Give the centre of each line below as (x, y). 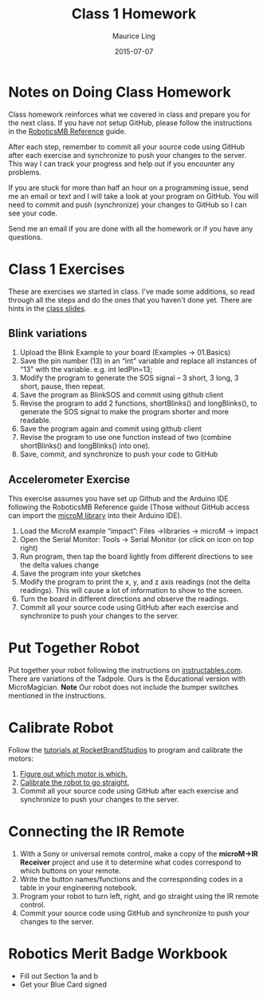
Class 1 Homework (134, 14)
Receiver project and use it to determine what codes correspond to (130, 862)
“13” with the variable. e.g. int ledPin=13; (86, 370)
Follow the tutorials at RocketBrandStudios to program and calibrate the (126, 750)
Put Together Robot (74, 648)
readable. (35, 421)
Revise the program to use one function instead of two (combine (126, 437)
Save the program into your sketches (80, 574)
